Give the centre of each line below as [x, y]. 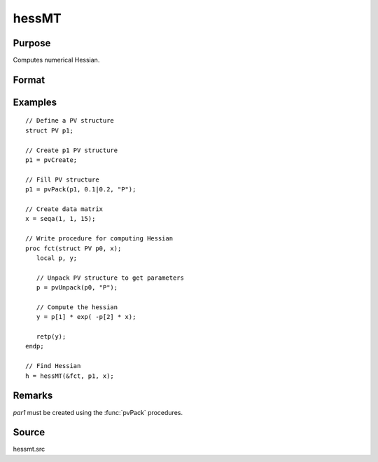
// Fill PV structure [62, 179]
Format [29, 80]
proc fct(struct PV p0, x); [73, 248]
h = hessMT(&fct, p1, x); [70, 376]
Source [29, 432]
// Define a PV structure [70, 121]
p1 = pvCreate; [51, 160]
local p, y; [57, 258]
